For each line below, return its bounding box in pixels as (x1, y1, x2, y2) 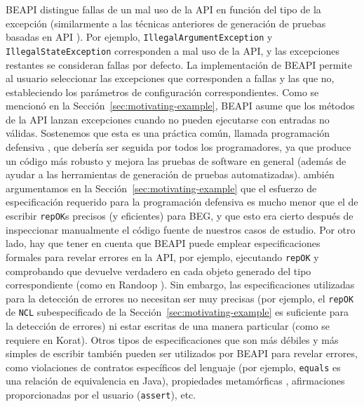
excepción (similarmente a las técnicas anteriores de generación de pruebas (6, 15, 326, 30)
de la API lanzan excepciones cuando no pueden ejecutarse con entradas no (6, 112, 330, 126)
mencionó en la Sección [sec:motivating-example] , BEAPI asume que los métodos (6, 98, 355, 113)
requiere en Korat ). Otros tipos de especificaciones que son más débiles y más (6, 332, 339, 347)
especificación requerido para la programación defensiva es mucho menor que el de (6, 194, 358, 209)
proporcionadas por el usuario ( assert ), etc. (6, 387, 196, 402)
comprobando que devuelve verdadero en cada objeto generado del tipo (6, 263, 311, 278)
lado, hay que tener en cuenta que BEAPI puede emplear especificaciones (6, 236, 321, 251)
